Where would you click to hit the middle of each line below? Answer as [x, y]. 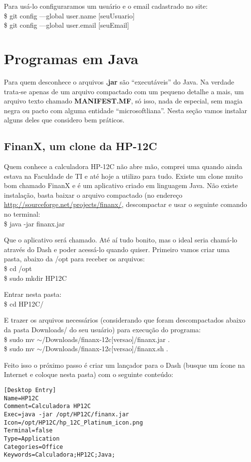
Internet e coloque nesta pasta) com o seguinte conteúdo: [89, 374]
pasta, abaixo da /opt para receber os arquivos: [75, 259]
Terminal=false [28, 431]
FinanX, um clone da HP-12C [81, 146]
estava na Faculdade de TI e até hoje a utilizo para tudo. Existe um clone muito [123, 176]
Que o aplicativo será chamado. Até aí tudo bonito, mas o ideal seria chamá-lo [121, 240]
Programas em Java [71, 58]
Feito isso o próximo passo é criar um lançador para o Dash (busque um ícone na [125, 365]
